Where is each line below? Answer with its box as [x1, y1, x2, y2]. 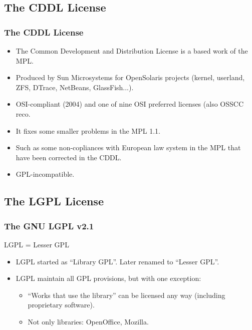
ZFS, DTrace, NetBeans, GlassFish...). [16, 82, 134, 92]
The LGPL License [4, 193, 104, 209]
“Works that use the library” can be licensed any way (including [28, 289, 225, 300]
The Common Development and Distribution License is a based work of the [16, 46, 248, 56]
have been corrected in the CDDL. [16, 152, 122, 162]
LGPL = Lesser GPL [4, 239, 69, 249]
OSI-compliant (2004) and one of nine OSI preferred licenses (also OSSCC [16, 99, 243, 109]
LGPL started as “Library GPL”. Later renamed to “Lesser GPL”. [16, 256, 219, 266]
